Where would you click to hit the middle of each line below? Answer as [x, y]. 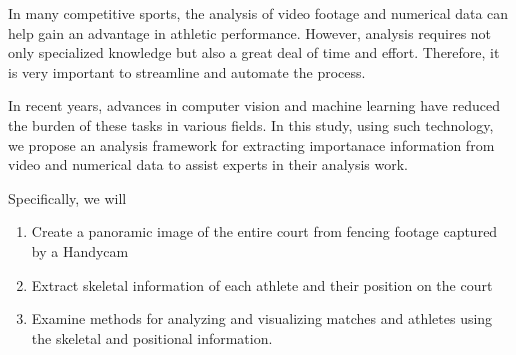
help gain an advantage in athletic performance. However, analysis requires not [250, 32]
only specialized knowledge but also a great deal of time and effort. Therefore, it [254, 52]
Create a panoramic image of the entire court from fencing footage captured [264, 231]
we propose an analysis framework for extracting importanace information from [251, 144]
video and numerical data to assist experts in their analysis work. [208, 164]
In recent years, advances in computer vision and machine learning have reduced [254, 105]
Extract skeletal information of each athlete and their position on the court [262, 284]
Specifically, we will [67, 197]
